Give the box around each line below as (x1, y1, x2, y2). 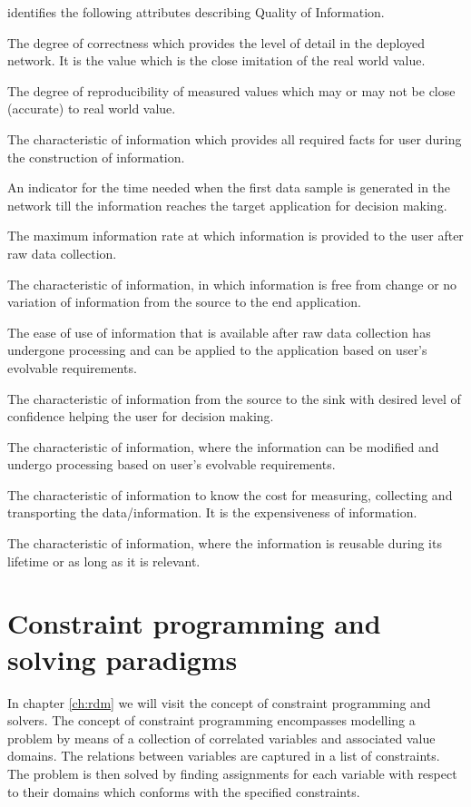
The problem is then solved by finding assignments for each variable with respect (7, 763, 457, 782)
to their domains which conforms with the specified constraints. (7, 782, 360, 801)
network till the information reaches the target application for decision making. (7, 195, 447, 214)
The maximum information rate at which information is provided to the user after (7, 226, 464, 245)
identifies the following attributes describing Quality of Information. (7, 3, 385, 21)
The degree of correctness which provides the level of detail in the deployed (7, 33, 426, 52)
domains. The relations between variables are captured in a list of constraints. (7, 746, 440, 765)
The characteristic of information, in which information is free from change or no (7, 274, 457, 293)
